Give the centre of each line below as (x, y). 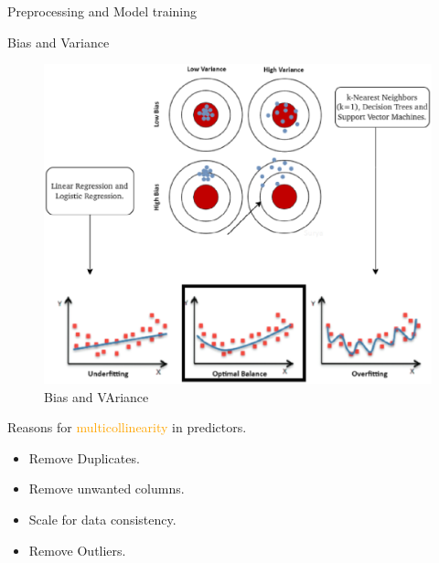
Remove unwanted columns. (107, 489)
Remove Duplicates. (84, 457)
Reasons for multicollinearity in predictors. (127, 427)
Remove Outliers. (77, 550)
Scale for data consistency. (102, 520)
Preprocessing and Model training (102, 11)
